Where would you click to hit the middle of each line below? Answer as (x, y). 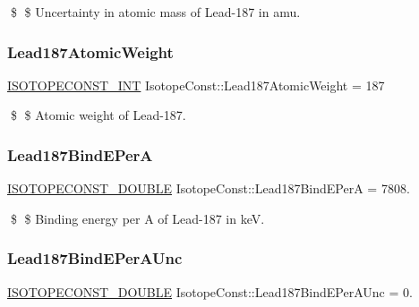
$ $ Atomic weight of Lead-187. (98, 115)
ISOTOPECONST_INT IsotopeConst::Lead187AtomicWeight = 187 (196, 85)
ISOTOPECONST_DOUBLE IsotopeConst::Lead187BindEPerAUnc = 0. (210, 291)
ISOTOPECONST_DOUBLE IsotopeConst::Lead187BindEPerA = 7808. (209, 188)
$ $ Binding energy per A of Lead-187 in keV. (137, 218)
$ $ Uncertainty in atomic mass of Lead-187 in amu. (155, 12)
